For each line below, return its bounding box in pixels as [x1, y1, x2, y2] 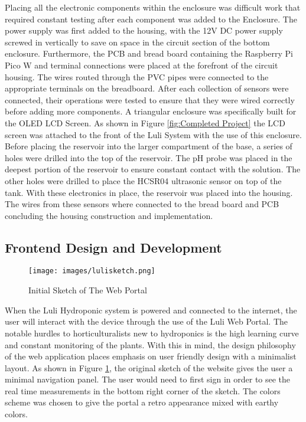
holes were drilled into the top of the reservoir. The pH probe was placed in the [5, 151, 292, 163]
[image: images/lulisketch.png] [28, 267, 155, 276]
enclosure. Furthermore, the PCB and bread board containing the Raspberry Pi [5, 47, 293, 60]
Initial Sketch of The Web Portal [28, 284, 147, 296]
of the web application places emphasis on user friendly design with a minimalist [5, 350, 297, 362]
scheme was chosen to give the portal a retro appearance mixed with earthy [5, 396, 279, 408]
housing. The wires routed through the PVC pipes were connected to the [5, 70, 269, 83]
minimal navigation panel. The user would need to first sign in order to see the [5, 373, 291, 385]
